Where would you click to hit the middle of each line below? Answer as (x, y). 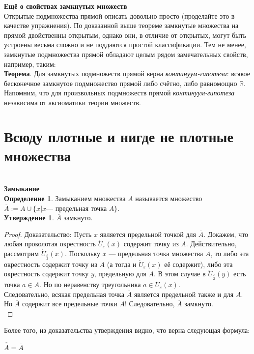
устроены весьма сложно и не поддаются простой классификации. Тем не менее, (125, 44)
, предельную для (120, 274)
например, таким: (30, 64)
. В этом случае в (180, 274)
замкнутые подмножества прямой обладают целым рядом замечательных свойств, (126, 54)
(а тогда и (122, 264)
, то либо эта (230, 253)
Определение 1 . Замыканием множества (65, 198)
